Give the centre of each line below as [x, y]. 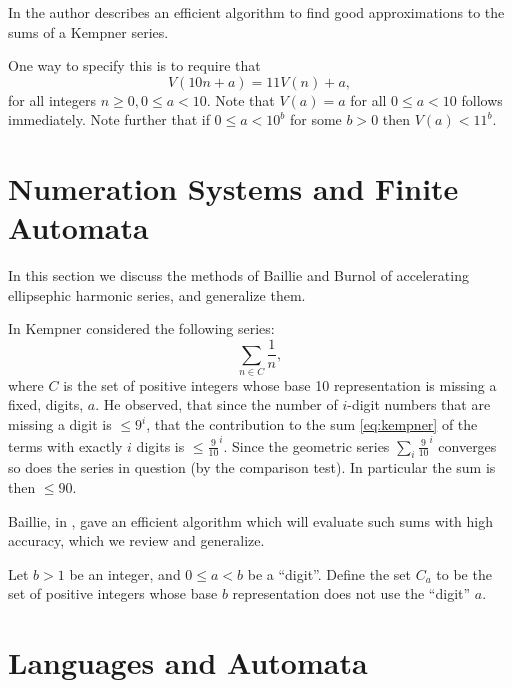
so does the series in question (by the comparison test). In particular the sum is [252, 467]
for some [315, 119]
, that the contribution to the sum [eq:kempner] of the [312, 424]
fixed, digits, [46, 404]
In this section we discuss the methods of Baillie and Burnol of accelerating [238, 275]
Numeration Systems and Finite [233, 188]
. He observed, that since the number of [216, 404]
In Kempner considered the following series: [141, 328]
